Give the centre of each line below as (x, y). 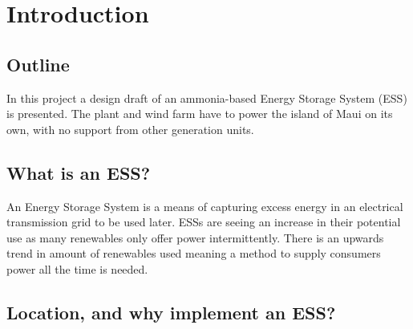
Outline (38, 64)
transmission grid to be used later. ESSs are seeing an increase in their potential (204, 222)
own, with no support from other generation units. (130, 129)
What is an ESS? (79, 172)
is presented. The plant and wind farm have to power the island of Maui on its (200, 114)
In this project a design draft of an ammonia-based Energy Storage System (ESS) (207, 97)
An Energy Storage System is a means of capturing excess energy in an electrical (205, 206)
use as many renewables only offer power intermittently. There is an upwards (195, 237)
